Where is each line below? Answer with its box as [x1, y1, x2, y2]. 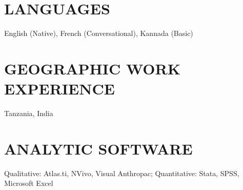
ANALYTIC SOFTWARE [4, 138, 193, 159]
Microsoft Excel [4, 178, 53, 188]
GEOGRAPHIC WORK [4, 58, 180, 79]
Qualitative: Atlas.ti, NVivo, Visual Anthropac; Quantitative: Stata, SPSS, [4, 167, 239, 178]
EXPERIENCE [4, 78, 115, 99]
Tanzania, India [4, 108, 53, 119]
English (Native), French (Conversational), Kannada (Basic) [4, 28, 193, 39]
